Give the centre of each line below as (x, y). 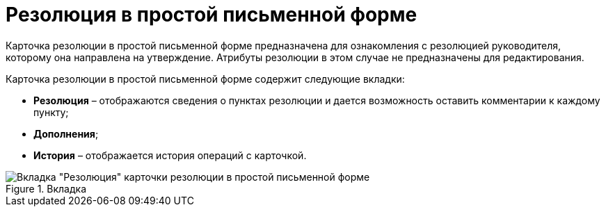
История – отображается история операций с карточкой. (170, 155)
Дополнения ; (66, 133)
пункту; (51, 112)
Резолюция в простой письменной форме (212, 15)
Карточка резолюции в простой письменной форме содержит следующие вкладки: (205, 79)
